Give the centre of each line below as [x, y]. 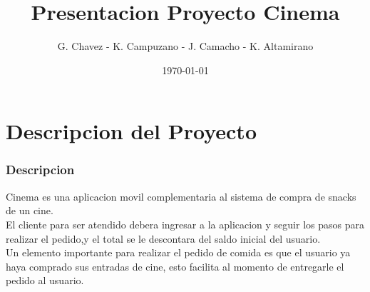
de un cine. [30, 210]
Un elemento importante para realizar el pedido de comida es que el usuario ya [178, 252]
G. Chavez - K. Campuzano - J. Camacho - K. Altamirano [185, 46]
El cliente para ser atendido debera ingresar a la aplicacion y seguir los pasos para [185, 224]
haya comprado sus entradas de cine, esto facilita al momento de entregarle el [175, 266]
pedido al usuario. [45, 280]
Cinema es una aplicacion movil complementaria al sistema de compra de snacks [181, 196]
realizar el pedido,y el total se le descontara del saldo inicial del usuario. [163, 238]
